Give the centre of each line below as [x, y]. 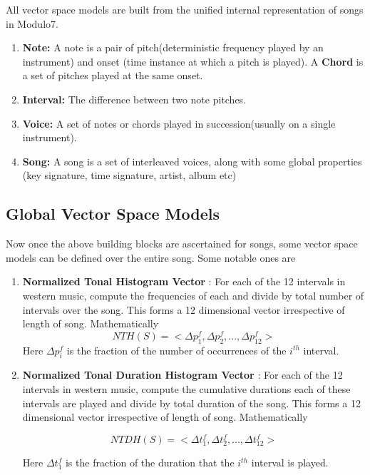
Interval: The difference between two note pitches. [134, 99]
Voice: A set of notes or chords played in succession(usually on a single [179, 123]
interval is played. [290, 463]
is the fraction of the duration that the [150, 463]
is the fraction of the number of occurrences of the [176, 350]
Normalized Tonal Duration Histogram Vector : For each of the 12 [183, 375]
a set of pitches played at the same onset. [113, 75]
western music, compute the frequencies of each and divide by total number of [193, 295]
